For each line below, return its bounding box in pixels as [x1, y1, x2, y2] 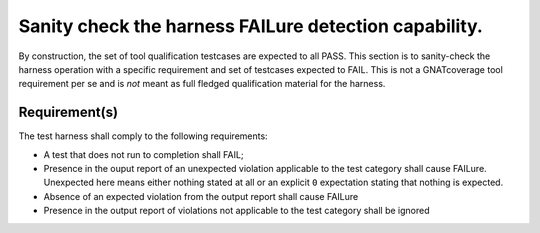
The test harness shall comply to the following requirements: [18, 130, 269, 142]
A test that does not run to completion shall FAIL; [43, 148, 244, 160]
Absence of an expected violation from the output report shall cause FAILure [43, 190, 359, 202]
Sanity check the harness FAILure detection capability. [18, 15, 484, 37]
